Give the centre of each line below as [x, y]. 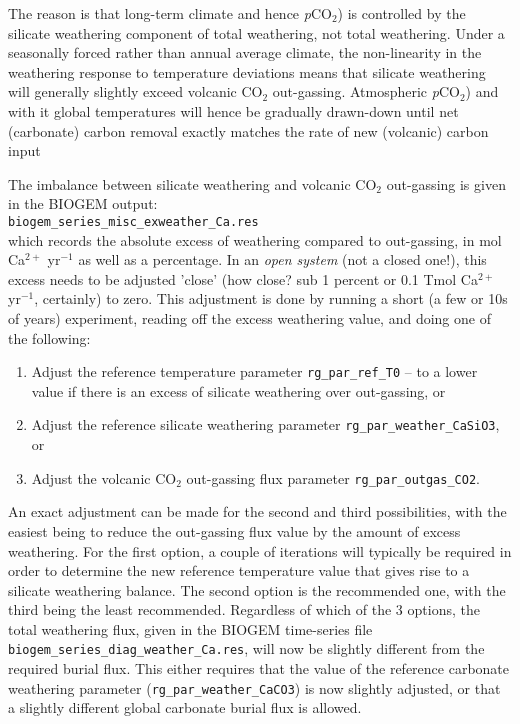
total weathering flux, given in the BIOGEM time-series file [190, 628]
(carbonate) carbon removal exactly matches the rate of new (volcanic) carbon [248, 130]
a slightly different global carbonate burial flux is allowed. [185, 707]
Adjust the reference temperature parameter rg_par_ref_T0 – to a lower [254, 371]
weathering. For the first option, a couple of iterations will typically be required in [260, 550]
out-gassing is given [446, 183]
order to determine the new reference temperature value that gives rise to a [239, 570]
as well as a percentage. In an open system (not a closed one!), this [282, 259]
